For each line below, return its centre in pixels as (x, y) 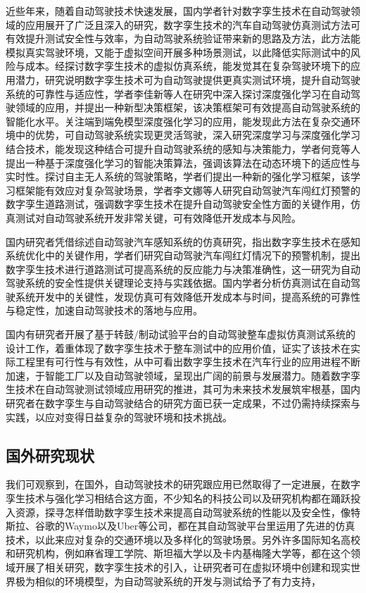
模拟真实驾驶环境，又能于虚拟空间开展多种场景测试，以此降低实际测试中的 (178, 52)
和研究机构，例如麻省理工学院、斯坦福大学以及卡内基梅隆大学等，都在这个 (178, 553)
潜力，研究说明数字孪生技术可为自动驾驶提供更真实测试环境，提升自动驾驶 (188, 79)
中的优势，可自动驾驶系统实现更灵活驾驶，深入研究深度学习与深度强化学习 (188, 135)
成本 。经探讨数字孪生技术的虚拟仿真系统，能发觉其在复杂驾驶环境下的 (188, 66)
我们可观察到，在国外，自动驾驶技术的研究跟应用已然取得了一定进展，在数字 (183, 484)
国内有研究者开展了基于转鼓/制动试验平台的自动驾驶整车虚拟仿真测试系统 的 (181, 334)
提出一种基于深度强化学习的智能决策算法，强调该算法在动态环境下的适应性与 (183, 162)
